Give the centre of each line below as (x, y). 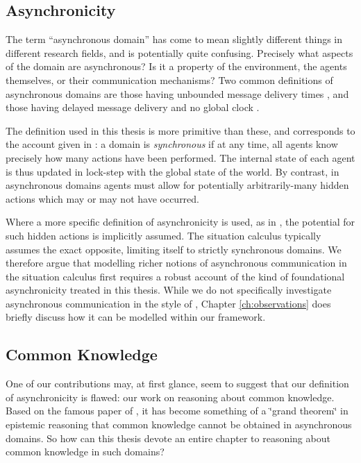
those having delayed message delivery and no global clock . (133, 107)
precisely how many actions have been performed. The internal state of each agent (180, 157)
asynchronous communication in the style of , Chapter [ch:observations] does (168, 303)
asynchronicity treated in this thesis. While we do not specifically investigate (169, 290)
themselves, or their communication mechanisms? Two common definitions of (169, 79)
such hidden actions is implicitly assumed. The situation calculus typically (163, 235)
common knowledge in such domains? (85, 452)
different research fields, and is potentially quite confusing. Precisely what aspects (179, 52)
